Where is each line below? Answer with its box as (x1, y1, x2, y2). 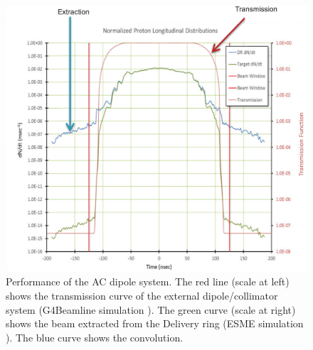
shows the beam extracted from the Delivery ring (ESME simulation (6, 316, 304, 331)
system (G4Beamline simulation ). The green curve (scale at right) (6, 302, 296, 317)
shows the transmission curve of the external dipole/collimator (6, 288, 278, 302)
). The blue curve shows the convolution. (6, 329, 184, 344)
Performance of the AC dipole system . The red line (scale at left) (6, 274, 290, 289)
